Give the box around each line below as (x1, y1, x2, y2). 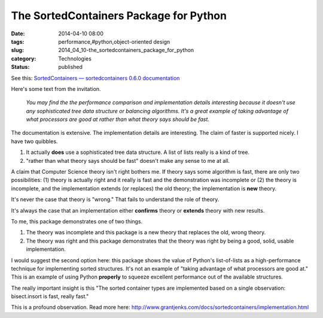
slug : (11, 47, 24, 54)
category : (11, 54, 36, 62)
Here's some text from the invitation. (11, 85, 101, 92)
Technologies (58, 54, 92, 62)
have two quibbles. (11, 138, 58, 145)
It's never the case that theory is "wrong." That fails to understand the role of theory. (11, 196, 220, 203)
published (58, 63, 83, 71)
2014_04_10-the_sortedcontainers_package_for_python (58, 47, 194, 54)
